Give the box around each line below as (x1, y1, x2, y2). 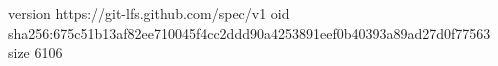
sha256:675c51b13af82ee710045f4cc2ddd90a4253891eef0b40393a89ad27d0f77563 (8, 22, 491, 43)
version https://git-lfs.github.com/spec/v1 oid (8, 3, 290, 23)
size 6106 (8, 42, 63, 63)
